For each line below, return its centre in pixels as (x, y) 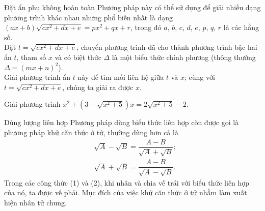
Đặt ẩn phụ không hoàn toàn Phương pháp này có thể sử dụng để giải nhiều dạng (132, 7)
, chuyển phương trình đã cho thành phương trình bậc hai (167, 47)
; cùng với (200, 77)
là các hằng (241, 27)
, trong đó (146, 27)
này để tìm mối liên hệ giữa (121, 77)
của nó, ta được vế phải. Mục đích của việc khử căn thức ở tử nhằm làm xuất (126, 192)
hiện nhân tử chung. (35, 202)
